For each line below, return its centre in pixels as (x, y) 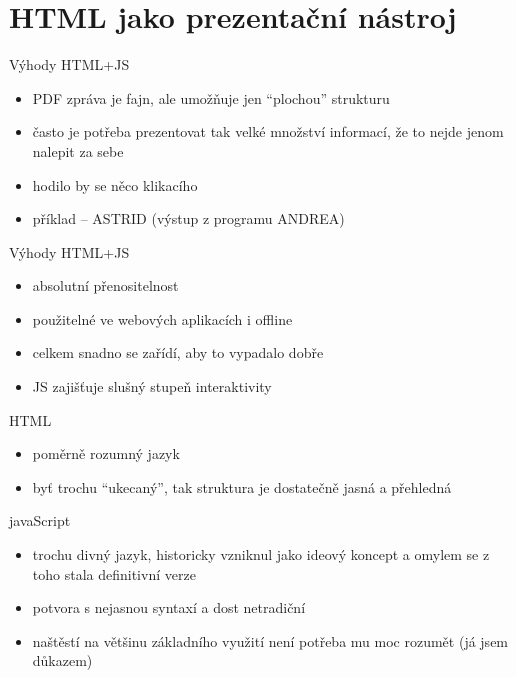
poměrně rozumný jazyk (106, 453)
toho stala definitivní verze (114, 573)
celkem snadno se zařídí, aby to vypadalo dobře (178, 352)
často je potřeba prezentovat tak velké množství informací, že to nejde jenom (268, 131)
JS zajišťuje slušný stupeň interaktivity (152, 386)
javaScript (40, 520)
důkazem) (62, 660)
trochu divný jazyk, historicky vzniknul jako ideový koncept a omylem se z (261, 554)
